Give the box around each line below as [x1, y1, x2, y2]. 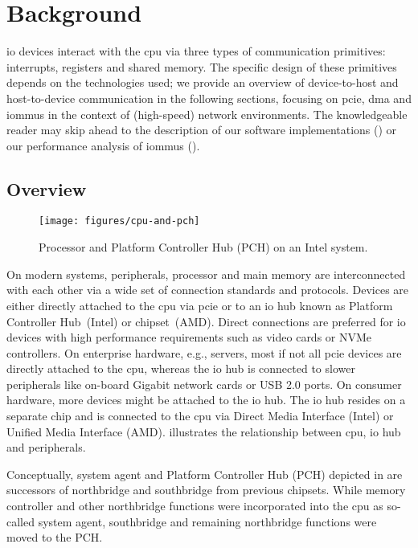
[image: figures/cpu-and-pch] [39, 215, 200, 227]
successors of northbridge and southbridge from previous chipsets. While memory [6, 481, 406, 498]
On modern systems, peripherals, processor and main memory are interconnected [6, 265, 406, 282]
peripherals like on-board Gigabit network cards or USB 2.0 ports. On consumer [6, 375, 402, 392]
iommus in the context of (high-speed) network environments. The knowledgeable [6, 105, 408, 122]
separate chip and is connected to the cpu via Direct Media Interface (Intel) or [6, 407, 394, 424]
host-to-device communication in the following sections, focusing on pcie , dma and [6, 89, 412, 106]
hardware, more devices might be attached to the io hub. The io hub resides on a [6, 391, 406, 408]
